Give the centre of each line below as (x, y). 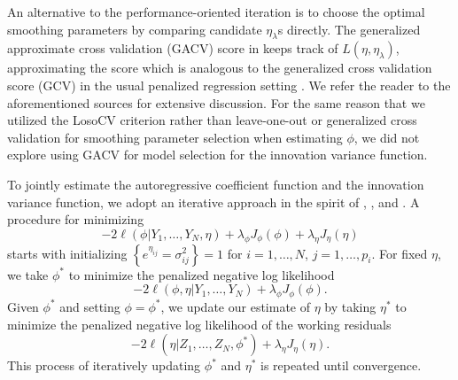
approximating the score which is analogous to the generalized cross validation (220, 68)
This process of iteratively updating (104, 365)
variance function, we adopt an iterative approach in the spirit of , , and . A (213, 202)
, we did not (387, 137)
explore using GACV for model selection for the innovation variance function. (217, 155)
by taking (350, 306)
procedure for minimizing (76, 219)
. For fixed (400, 253)
